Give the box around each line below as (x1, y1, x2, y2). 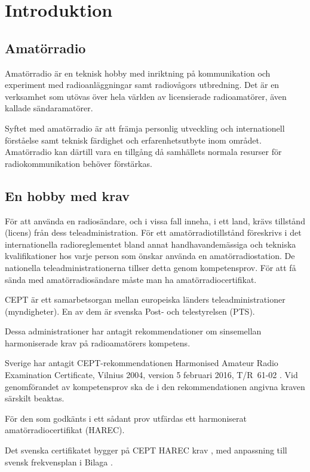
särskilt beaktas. (5, 392, 65, 404)
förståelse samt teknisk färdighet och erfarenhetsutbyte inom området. (5, 133, 262, 146)
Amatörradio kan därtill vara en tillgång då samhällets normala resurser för (5, 145, 282, 158)
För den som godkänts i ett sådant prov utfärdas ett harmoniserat (5, 412, 247, 424)
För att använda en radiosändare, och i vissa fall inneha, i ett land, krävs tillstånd (5, 214, 305, 227)
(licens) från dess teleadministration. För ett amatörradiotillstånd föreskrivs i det (5, 226, 302, 239)
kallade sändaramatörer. (5, 102, 93, 114)
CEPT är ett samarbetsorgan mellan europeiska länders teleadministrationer (5, 293, 286, 306)
